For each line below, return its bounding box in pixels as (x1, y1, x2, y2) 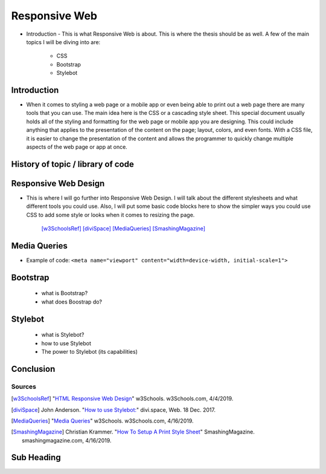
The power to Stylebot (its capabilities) (41, 348, 138, 355)
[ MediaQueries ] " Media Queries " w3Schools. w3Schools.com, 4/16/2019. (11, 417, 194, 424)
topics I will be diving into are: (26, 38, 101, 45)
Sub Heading (11, 452, 61, 463)
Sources (11, 382, 36, 391)
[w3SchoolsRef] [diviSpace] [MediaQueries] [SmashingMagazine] (41, 225, 205, 232)
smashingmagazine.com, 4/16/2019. (22, 437, 112, 444)
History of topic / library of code (11, 159, 134, 169)
